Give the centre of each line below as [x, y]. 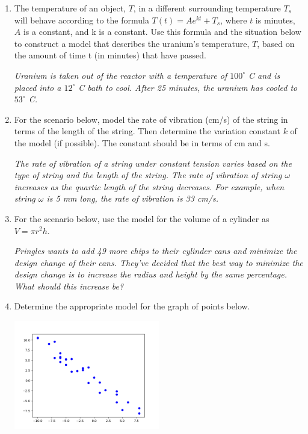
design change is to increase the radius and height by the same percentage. [150, 274]
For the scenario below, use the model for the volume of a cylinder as [142, 218]
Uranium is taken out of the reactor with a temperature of [121, 75]
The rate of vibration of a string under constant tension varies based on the [153, 163]
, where [234, 20]
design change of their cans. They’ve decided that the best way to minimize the [159, 262]
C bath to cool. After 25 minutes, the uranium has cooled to [188, 87]
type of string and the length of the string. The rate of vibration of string [148, 175]
